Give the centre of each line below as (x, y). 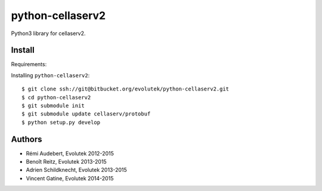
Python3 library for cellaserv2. (48, 33)
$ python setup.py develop (61, 122)
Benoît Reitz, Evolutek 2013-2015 (66, 162)
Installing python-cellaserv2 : (50, 75)
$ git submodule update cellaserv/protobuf (86, 114)
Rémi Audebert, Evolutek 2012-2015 (70, 153)
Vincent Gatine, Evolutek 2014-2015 (70, 178)
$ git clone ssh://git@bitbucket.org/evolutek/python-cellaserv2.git (126, 89)
